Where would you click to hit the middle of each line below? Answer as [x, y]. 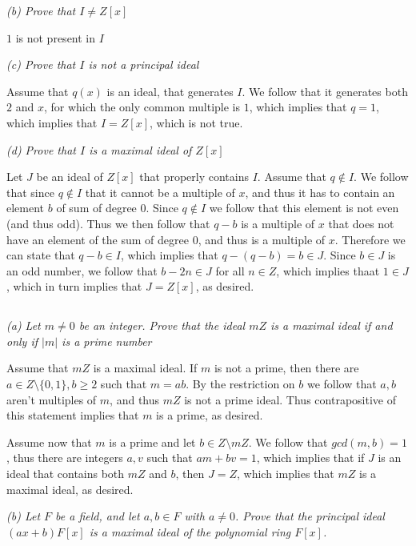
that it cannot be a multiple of [160, 192]
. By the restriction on [240, 384]
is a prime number [107, 341]
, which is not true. [196, 122]
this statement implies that [73, 415]
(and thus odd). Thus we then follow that [108, 223]
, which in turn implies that [74, 286]
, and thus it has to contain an [320, 192]
